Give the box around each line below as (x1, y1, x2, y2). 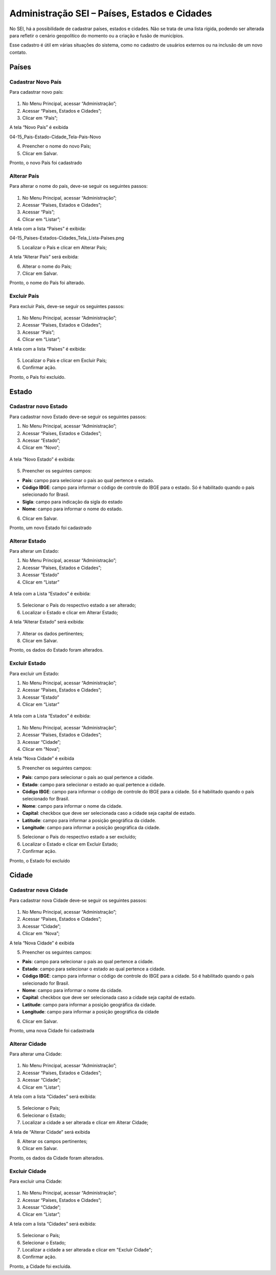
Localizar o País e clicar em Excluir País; (22, 357, 107, 363)
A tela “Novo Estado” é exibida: (9, 456, 75, 462)
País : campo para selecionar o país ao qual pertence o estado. (22, 477, 154, 483)
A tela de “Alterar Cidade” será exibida (9, 1129, 90, 1135)
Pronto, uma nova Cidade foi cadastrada (9, 1027, 95, 1033)
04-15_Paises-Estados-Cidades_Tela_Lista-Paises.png (9, 235, 125, 241)
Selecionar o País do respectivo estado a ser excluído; (22, 834, 136, 840)
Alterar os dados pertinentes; (22, 630, 84, 637)
